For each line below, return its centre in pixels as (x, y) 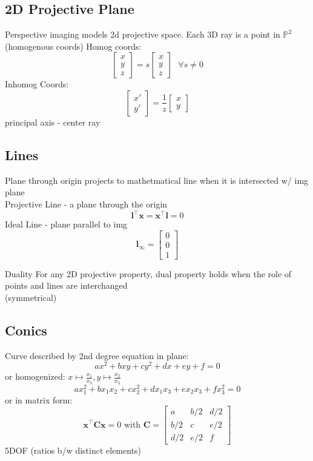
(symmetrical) (31, 297)
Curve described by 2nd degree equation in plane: (97, 355)
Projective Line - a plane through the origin (86, 204)
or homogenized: (35, 376)
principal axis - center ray (53, 122)
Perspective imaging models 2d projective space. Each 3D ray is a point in (143, 34)
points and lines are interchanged (66, 285)
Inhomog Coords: (37, 84)
